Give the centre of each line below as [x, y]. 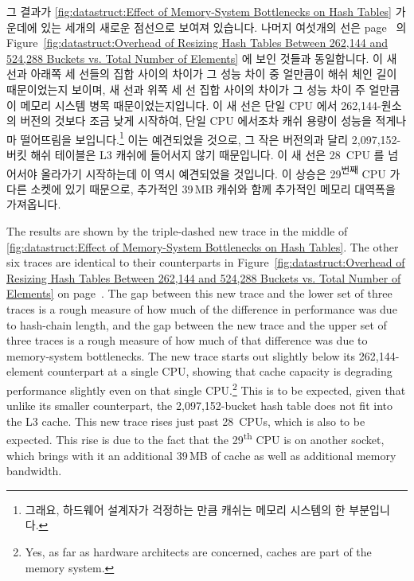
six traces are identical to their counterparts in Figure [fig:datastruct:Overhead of [206, 262]
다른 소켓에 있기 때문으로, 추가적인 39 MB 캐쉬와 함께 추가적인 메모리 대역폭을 [201, 188]
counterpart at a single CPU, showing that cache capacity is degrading [220, 371]
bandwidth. [34, 471]
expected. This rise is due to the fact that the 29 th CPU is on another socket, [195, 439]
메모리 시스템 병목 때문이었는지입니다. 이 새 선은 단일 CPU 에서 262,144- [201, 105]
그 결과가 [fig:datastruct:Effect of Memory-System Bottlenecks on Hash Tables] [199, 11]
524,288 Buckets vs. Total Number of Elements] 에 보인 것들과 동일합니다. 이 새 [202, 58]
